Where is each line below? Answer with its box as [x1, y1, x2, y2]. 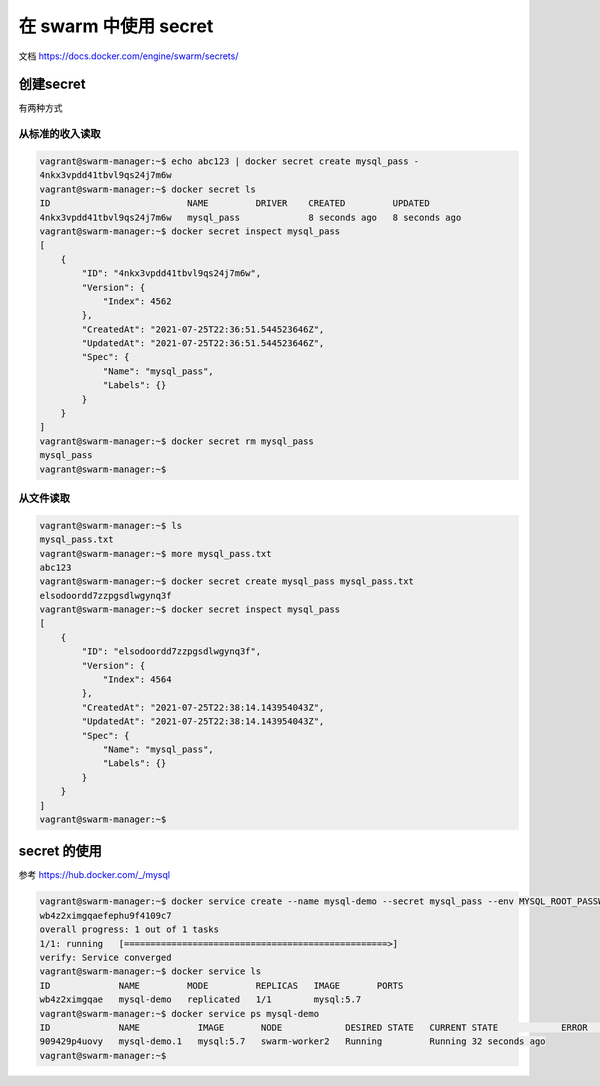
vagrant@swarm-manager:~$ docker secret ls [39, 183, 257, 195]
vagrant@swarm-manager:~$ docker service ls [39, 966, 262, 977]
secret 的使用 [18, 843, 102, 860]
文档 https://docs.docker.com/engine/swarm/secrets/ [18, 50, 239, 62]
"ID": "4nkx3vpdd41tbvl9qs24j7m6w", [81, 268, 262, 279]
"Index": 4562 [102, 295, 172, 307]
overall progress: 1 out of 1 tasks [39, 924, 220, 935]
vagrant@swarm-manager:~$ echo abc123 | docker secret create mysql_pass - [39, 156, 420, 167]
